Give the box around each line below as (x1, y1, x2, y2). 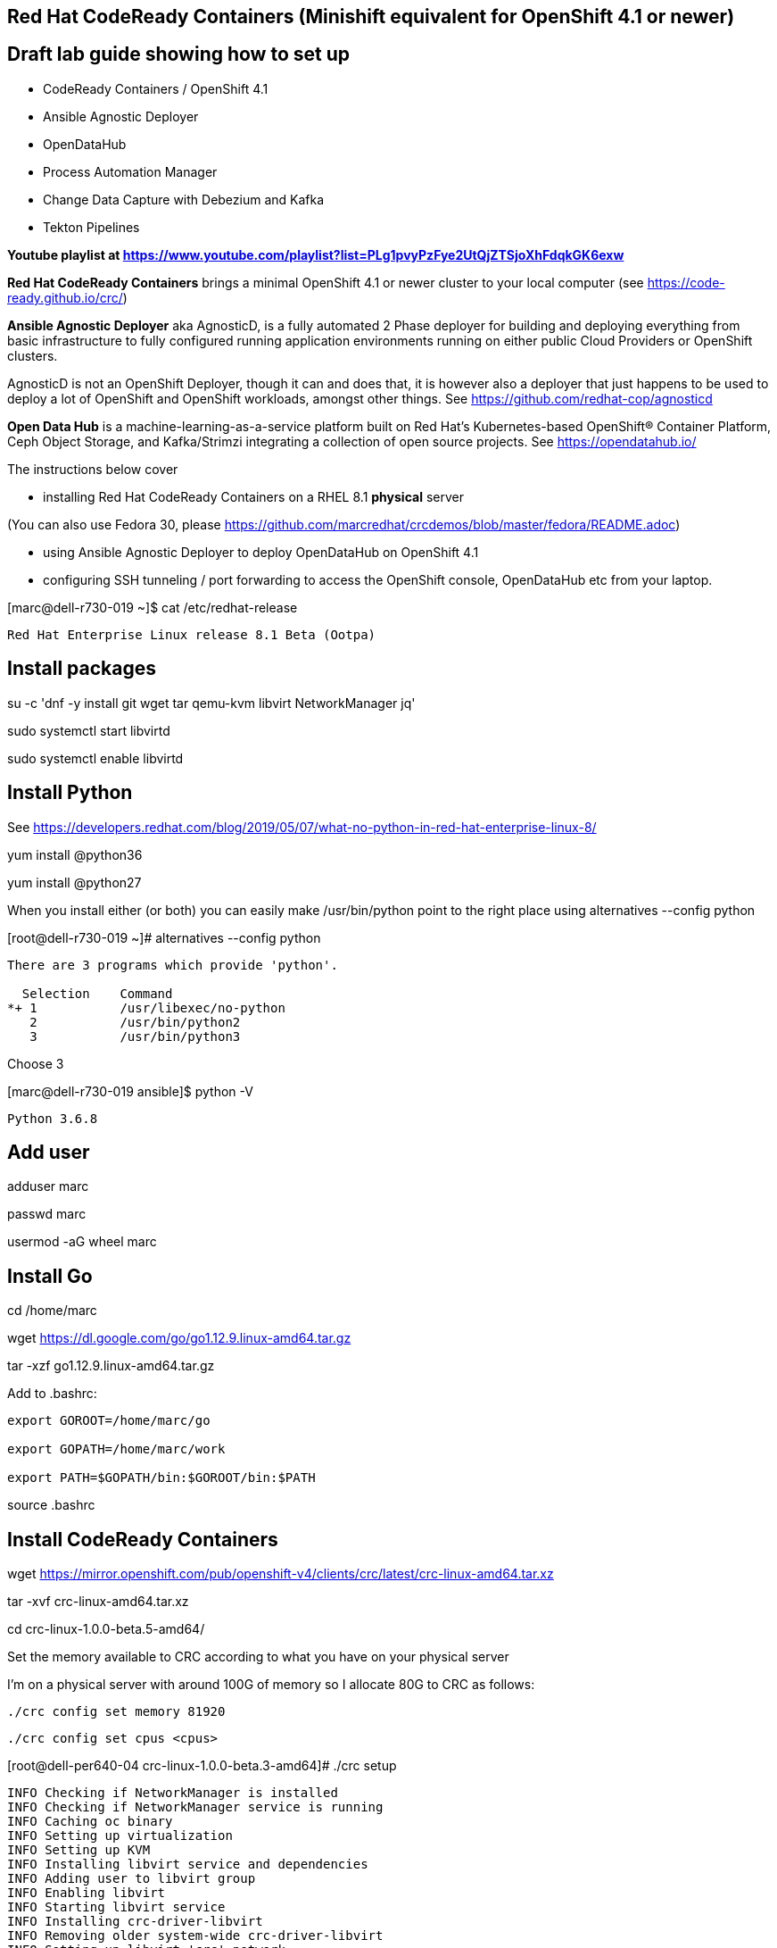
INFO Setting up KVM (7, 1843, 151, 1858)
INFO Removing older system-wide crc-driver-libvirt (7, 1928, 384, 1944)
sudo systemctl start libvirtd (7, 722, 170, 738)
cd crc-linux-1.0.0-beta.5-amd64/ (7, 1621, 205, 1637)
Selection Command (21, 986, 173, 1001)
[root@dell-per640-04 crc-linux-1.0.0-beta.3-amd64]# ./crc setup (7, 1758, 397, 1774)
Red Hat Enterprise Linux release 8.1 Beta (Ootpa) (7, 627, 376, 642)
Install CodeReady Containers (7, 1528, 278, 1551)
